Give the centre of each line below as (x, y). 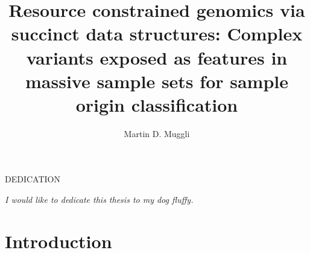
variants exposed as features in (157, 57)
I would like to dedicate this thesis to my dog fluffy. (99, 200)
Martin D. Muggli (157, 133)
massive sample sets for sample (157, 81)
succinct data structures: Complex (157, 34)
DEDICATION (33, 179)
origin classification (157, 104)
